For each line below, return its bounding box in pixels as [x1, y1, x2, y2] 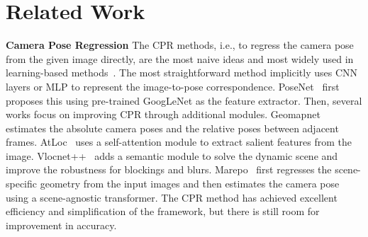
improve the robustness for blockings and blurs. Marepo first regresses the [6, 162, 332, 177]
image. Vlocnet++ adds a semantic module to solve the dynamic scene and [6, 148, 338, 163]
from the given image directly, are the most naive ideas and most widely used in [6, 51, 354, 66]
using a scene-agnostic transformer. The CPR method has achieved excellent [6, 190, 338, 204]
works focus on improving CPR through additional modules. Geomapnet [6, 107, 320, 122]
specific [6, 176, 38, 191]
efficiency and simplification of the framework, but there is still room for [6, 204, 320, 219]
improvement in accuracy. [6, 217, 117, 232]
